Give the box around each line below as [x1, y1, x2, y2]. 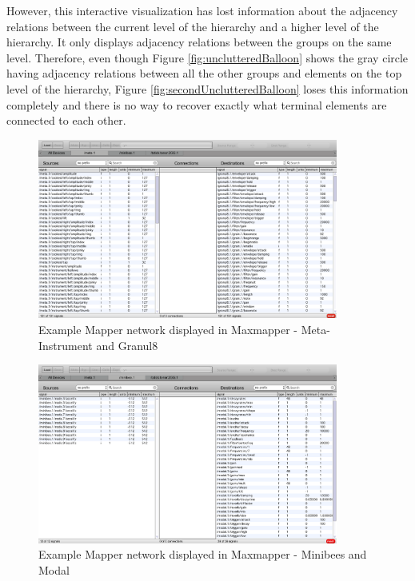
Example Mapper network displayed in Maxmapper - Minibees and [38, 546, 367, 563]
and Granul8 [96, 336, 158, 353]
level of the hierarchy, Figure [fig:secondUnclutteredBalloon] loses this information [6, 80, 409, 97]
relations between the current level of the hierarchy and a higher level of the [6, 18, 379, 34]
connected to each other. [6, 112, 126, 129]
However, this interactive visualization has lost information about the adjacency [6, 2, 398, 18]
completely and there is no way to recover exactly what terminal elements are [6, 96, 387, 113]
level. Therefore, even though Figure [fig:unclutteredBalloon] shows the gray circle [6, 49, 409, 66]
